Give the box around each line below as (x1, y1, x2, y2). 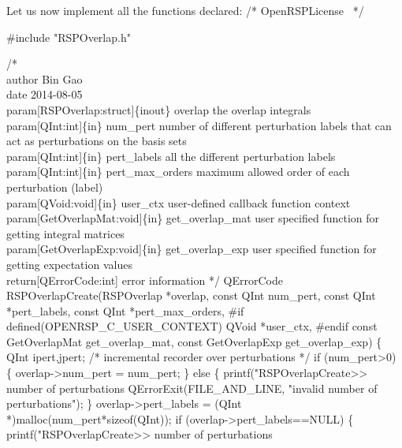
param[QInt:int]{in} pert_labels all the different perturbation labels (6, 147, 336, 164)
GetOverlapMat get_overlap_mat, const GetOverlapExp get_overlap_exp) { (6, 333, 382, 349)
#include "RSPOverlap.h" (6, 28, 131, 45)
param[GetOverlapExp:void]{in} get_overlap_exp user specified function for (6, 241, 377, 257)
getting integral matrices (6, 225, 125, 241)
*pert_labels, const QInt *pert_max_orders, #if (6, 302, 244, 319)
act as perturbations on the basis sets (6, 133, 187, 149)
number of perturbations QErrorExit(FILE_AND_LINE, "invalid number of (6, 379, 378, 396)
